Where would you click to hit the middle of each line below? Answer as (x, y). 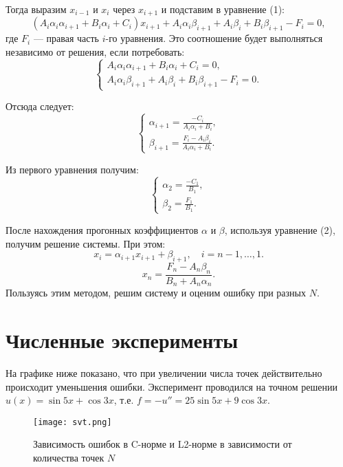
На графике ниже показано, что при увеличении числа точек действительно (164, 372)
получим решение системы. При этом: (86, 243)
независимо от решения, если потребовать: (95, 51)
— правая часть (66, 38)
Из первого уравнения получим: (72, 169)
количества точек (69, 457)
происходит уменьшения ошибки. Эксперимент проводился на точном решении (171, 386)
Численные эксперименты (122, 340)
